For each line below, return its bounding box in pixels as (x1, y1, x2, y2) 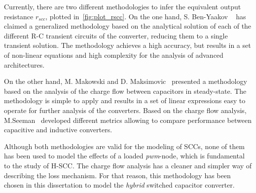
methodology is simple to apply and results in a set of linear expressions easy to (4, 95, 246, 106)
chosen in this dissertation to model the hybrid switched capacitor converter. (4, 180, 235, 190)
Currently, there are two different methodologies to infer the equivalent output (4, 1, 241, 11)
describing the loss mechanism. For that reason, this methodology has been (4, 170, 231, 180)
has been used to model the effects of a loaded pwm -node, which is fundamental (4, 151, 245, 161)
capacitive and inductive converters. (4, 124, 112, 135)
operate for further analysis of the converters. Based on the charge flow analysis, (4, 105, 247, 115)
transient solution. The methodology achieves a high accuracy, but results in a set (4, 40, 251, 50)
